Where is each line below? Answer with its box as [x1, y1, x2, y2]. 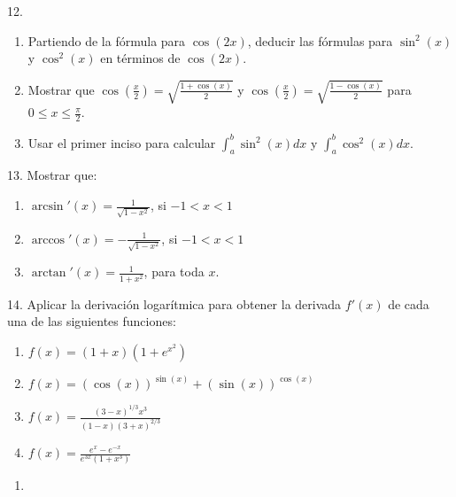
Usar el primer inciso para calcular [27, 133, 216, 151]
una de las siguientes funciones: [7, 312, 176, 330]
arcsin [31, 200, 64, 214]
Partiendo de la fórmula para [27, 31, 186, 50]
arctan [31, 267, 66, 280]
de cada [388, 294, 429, 313]
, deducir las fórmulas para [247, 31, 393, 50]
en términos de [100, 49, 181, 67]
